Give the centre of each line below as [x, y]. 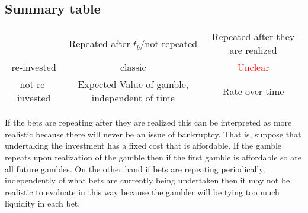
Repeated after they [253, 37]
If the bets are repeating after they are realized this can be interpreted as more [148, 122]
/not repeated [169, 43]
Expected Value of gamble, [133, 84]
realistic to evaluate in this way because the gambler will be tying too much [142, 191]
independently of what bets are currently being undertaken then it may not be [147, 180]
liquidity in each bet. [43, 203]
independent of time [133, 98]
